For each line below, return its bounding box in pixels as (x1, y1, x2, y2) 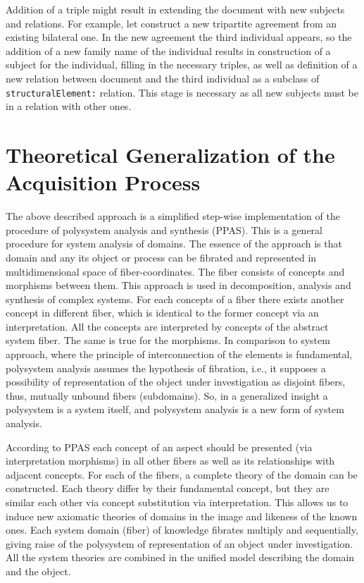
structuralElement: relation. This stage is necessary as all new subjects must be (6, 85, 358, 99)
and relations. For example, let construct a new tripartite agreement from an (6, 16, 337, 30)
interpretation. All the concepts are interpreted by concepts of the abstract (6, 319, 329, 333)
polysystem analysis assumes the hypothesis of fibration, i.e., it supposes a (6, 360, 326, 375)
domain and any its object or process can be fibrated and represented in (6, 250, 317, 264)
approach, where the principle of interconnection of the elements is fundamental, (6, 347, 353, 362)
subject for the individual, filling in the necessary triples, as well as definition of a (6, 57, 358, 72)
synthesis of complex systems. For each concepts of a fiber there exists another (6, 291, 344, 306)
